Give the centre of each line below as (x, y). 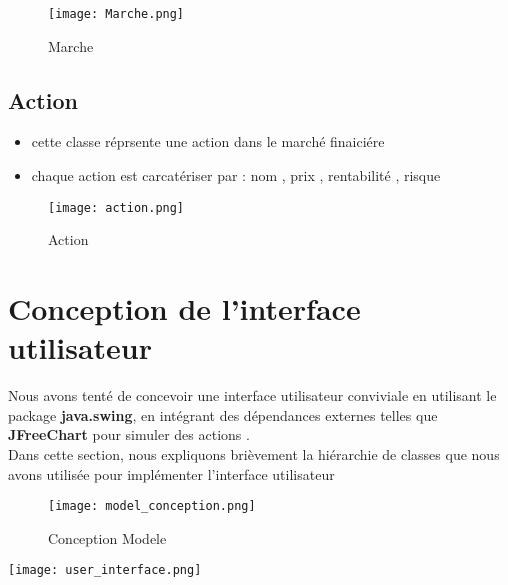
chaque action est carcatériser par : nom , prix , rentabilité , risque (236, 175)
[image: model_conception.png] (152, 506)
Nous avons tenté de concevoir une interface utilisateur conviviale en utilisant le (252, 395)
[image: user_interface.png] (105, 570)
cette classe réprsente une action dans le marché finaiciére (208, 141)
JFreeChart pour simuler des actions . (129, 434)
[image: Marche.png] (116, 14)
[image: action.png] (116, 207)
